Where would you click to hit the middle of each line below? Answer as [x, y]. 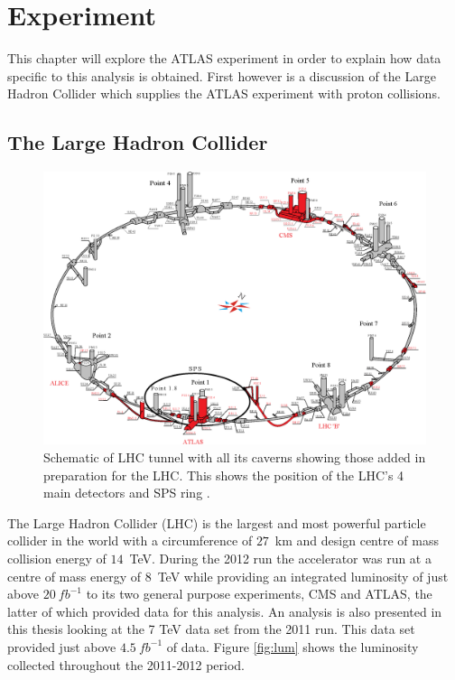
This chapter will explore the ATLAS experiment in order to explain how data [224, 58]
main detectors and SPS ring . [127, 493]
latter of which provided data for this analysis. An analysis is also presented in [225, 611]
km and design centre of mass [357, 540]
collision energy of [57, 558]
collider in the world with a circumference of [130, 540]
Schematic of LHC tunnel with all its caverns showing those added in [235, 456]
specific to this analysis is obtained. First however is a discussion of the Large [222, 75]
